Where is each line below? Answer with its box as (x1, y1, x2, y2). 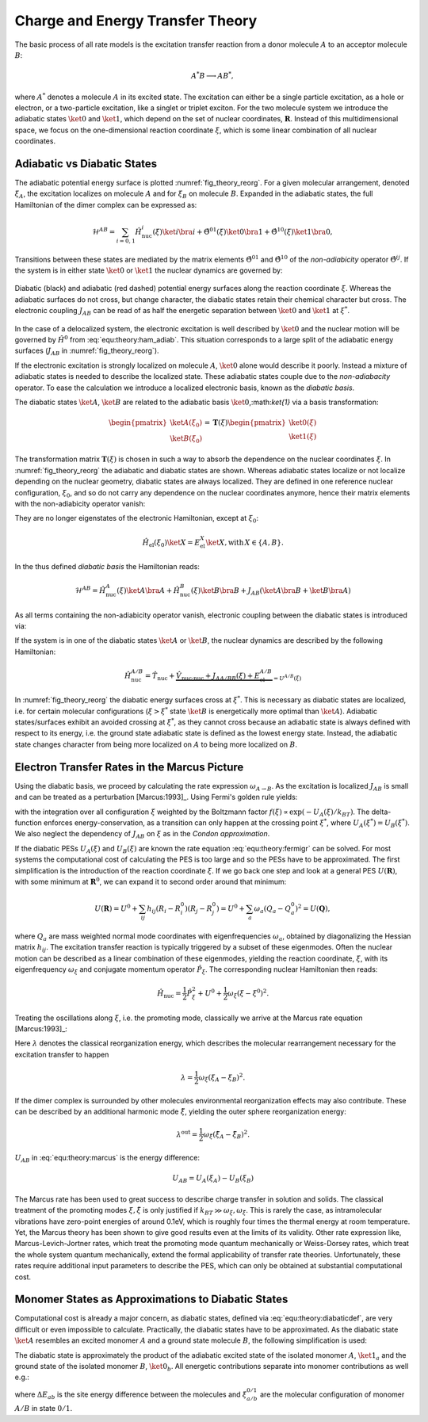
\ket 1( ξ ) (289, 432, 317, 442)
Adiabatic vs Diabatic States (14, 157, 158, 170)
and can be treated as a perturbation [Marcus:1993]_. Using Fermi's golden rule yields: (14, 793, 298, 802)
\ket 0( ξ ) (289, 419, 317, 427)
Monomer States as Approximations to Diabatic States (14, 1293, 289, 1306)
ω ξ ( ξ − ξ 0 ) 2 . (227, 988, 269, 1000)
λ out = (176, 1129, 198, 1139)
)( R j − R (185, 904, 213, 915)
